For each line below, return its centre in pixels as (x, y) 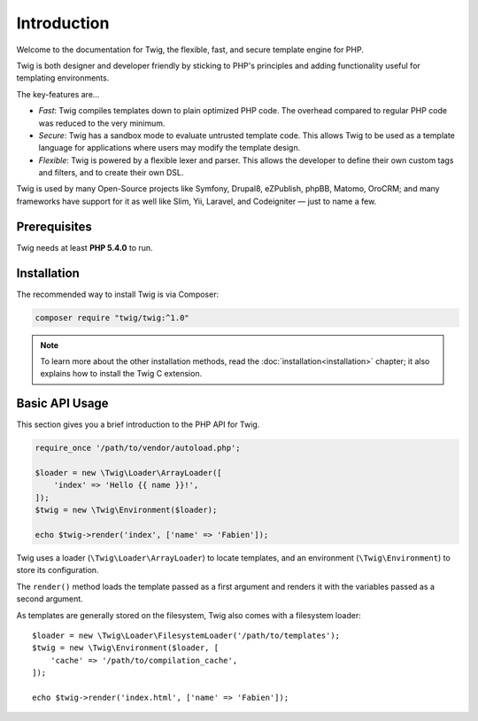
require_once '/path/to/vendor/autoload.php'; (138, 448)
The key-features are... (58, 94)
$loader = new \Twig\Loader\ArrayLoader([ (128, 473)
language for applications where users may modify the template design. (170, 148)
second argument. (50, 599)
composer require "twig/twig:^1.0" (112, 318)
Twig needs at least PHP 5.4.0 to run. (85, 247)
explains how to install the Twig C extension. (121, 374)
